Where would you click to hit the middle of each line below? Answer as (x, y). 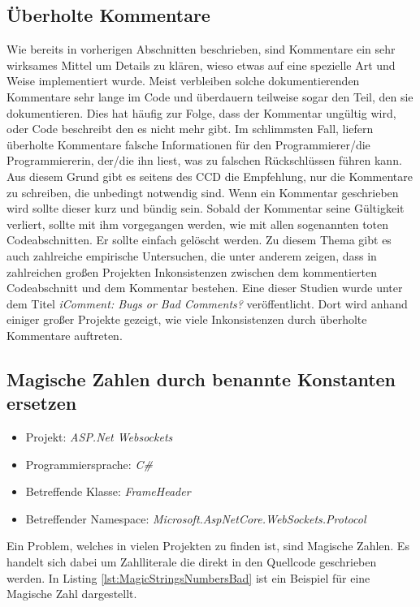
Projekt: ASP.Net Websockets (99, 437)
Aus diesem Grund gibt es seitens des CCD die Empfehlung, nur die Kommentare (210, 176)
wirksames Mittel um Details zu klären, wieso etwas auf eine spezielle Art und (201, 65)
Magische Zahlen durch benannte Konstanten (201, 379)
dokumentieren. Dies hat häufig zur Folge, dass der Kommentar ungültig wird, (201, 112)
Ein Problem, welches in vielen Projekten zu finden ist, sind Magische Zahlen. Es (208, 546)
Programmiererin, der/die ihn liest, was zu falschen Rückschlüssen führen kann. (204, 160)
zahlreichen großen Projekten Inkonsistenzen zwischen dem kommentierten (192, 271)
